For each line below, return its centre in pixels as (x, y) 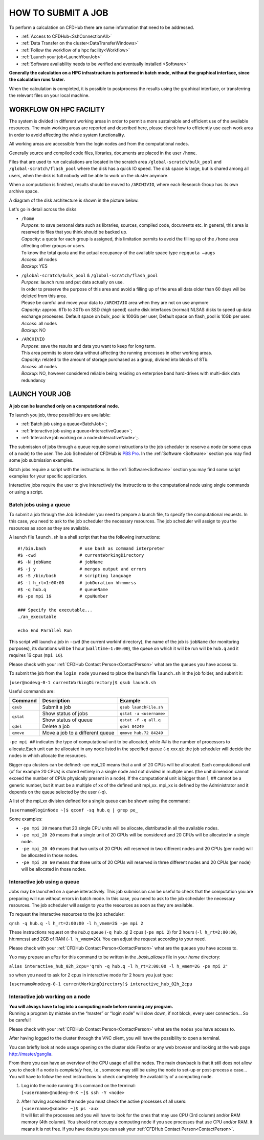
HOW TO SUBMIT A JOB (59, 13)
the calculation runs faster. (37, 80)
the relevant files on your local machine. (49, 95)
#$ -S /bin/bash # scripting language (75, 576)
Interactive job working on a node (50, 997)
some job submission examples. (41, 460)
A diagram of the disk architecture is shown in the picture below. (74, 200)
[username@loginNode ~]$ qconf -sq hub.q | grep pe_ (74, 810)
